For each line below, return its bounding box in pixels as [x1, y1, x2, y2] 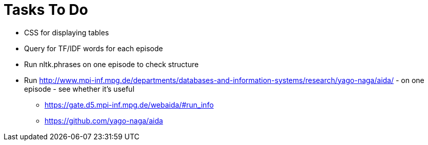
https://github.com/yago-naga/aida [45, 116, 163, 125]
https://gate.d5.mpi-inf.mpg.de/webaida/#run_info [45, 100, 214, 109]
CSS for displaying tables [24, 28, 109, 37]
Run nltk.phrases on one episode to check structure [24, 59, 199, 69]
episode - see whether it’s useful [24, 84, 135, 93]
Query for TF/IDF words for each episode [24, 44, 163, 53]
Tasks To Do [4, 1, 88, 18]
